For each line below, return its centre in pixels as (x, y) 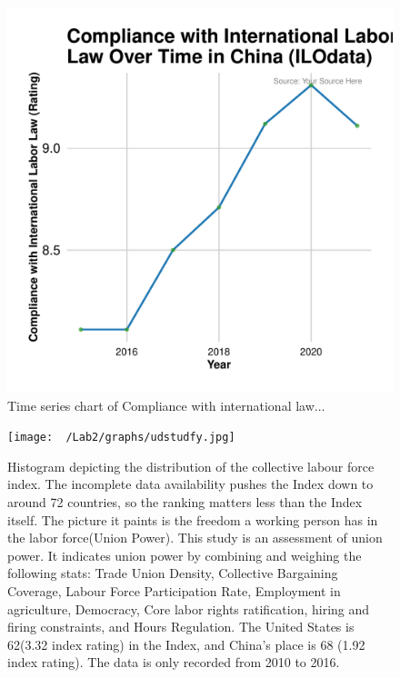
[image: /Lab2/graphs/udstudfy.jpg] (121, 438)
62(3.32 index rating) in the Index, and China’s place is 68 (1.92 (186, 644)
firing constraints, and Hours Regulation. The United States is (181, 627)
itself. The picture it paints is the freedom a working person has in (193, 519)
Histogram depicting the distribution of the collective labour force (191, 466)
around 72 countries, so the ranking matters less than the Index (185, 502)
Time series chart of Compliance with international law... (166, 405)
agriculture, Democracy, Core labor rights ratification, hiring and (189, 608)
